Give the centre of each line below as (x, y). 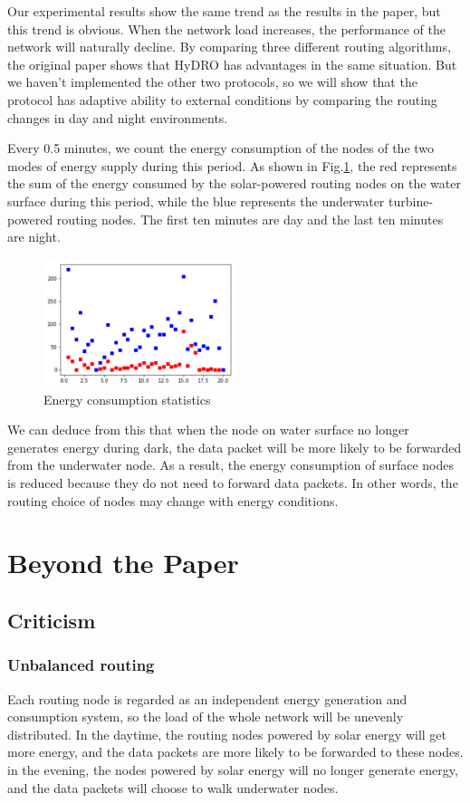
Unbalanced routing (81, 665)
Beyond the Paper (123, 563)
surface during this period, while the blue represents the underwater (196, 201)
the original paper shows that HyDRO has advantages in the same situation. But (232, 64)
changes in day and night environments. (118, 117)
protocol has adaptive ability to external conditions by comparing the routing (222, 99)
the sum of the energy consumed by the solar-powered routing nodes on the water (234, 183)
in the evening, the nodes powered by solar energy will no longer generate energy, (233, 770)
